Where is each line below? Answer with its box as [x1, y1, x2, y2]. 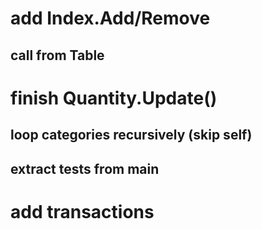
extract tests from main [10, 160, 160, 177]
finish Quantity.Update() [10, 87, 218, 109]
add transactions [10, 200, 155, 223]
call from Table [10, 47, 105, 64]
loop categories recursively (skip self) [10, 127, 253, 144]
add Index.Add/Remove [10, 7, 211, 30]
